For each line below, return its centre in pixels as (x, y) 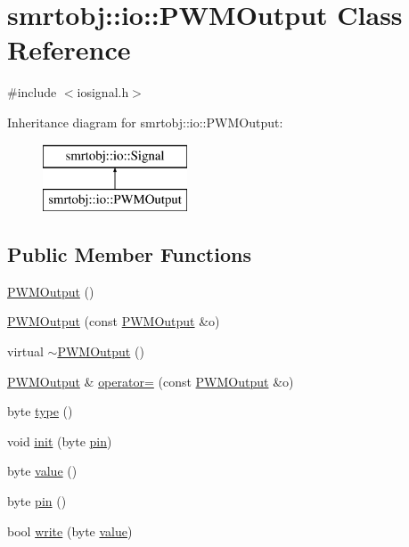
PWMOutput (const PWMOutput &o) (114, 321)
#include (32, 92)
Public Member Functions (129, 254)
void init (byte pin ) (60, 441)
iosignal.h (103, 92)
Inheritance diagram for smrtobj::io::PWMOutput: (145, 122)
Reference (69, 49)
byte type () (40, 411)
